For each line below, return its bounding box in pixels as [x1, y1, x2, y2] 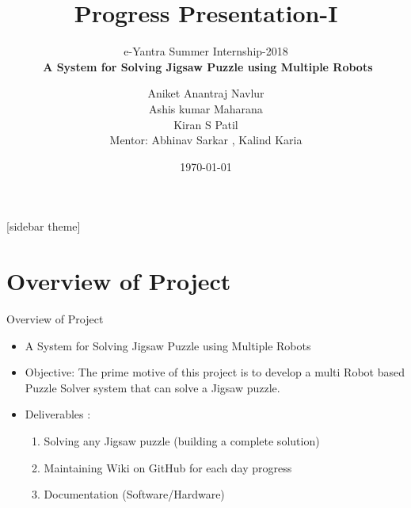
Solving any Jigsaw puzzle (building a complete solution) [44, 432, 320, 449]
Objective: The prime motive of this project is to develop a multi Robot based [25, 364, 405, 380]
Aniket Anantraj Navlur [147, 85, 264, 101]
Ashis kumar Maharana [149, 100, 263, 116]
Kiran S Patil [173, 116, 238, 132]
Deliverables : [25, 406, 91, 422]
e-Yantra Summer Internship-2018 [124, 43, 288, 59]
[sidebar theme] [6, 218, 81, 235]
